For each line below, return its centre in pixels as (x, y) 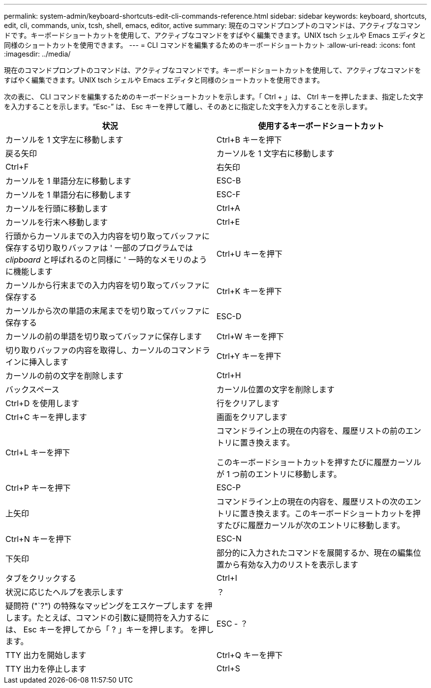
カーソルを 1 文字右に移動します (276, 153)
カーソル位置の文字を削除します (276, 389)
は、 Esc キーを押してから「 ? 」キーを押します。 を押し (110, 629)
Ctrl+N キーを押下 (39, 539)
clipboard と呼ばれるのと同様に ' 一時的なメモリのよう (106, 260)
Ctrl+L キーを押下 (38, 452)
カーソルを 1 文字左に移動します (64, 140)
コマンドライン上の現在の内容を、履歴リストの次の (311, 502)
